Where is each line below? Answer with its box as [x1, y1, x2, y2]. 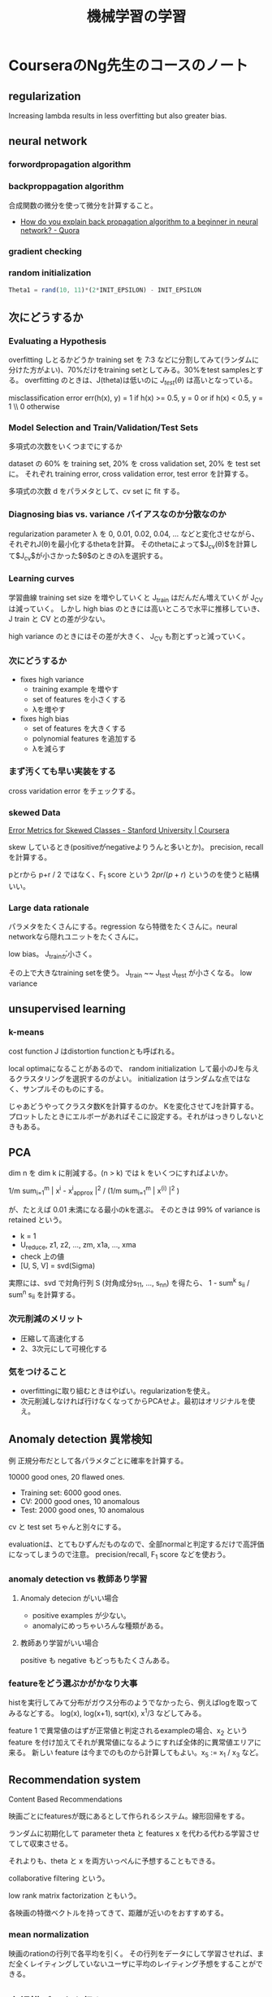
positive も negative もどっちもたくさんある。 [19, 1656, 175, 1665]
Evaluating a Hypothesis [8, 336, 107, 347]
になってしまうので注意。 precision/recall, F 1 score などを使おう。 [8, 1549, 230, 1561]
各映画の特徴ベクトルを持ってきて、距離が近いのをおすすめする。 [8, 1908, 229, 1918]
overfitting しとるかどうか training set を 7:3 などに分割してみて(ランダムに [8, 355, 260, 365]
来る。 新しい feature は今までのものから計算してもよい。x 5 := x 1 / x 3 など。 [8, 1747, 263, 1759]
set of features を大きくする [32, 723, 127, 733]
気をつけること [8, 1366, 67, 1377]
